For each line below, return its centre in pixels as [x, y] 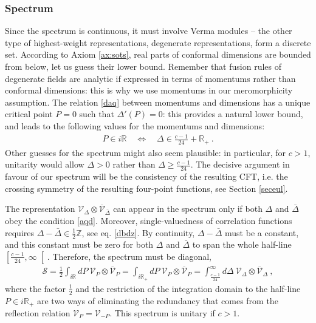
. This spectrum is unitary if [162, 312]
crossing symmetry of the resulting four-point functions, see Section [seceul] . [146, 188]
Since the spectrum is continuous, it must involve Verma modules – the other [149, 31]
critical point [29, 114]
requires [19, 232]
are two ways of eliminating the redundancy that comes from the [157, 300]
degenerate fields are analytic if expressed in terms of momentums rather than [150, 78]
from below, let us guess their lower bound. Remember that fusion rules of [143, 66]
